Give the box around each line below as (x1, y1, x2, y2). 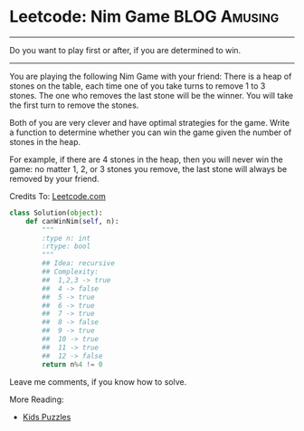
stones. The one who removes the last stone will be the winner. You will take (9, 90, 294, 101)
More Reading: (9, 394, 64, 405)
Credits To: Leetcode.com (9, 190, 106, 201)
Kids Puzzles (22, 411, 71, 422)
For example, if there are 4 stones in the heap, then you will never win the (9, 154, 283, 165)
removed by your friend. (9, 173, 100, 184)
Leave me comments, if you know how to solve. (9, 376, 187, 387)
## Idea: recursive (42, 259, 116, 268)
